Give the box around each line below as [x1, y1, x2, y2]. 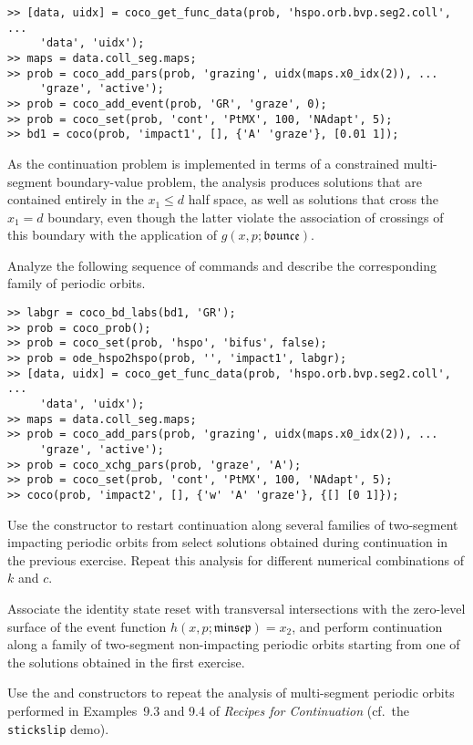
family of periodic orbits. [7, 274, 146, 293]
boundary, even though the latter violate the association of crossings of [47, 207, 444, 226]
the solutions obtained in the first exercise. [7, 652, 245, 671]
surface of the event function [7, 616, 167, 636]
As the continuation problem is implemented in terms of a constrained [7, 153, 400, 172]
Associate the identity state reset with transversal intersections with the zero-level [7, 598, 466, 617]
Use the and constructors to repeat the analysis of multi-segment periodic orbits [7, 683, 455, 702]
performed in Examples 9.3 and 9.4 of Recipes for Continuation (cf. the [7, 700, 409, 719]
